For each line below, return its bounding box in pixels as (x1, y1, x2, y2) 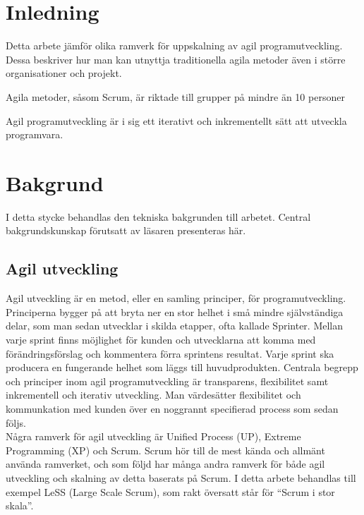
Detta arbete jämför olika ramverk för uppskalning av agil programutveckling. (6, 38, 343, 53)
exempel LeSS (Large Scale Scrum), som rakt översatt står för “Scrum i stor (6, 484, 335, 499)
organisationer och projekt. (6, 66, 122, 80)
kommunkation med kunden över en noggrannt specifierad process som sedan (6, 401, 339, 416)
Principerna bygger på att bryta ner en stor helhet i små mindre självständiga (6, 304, 344, 319)
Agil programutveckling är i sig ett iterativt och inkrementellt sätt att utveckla (6, 113, 347, 128)
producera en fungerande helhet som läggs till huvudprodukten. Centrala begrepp (6, 360, 358, 375)
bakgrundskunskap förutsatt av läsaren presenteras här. (6, 223, 246, 238)
